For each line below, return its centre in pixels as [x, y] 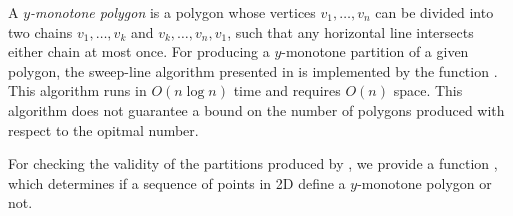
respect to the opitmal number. [103, 129]
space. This [428, 90]
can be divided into [434, 12]
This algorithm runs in [77, 90]
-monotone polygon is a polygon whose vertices [173, 12]
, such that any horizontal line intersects [350, 31]
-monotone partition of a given [375, 51]
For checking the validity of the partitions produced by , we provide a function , [253, 163]
